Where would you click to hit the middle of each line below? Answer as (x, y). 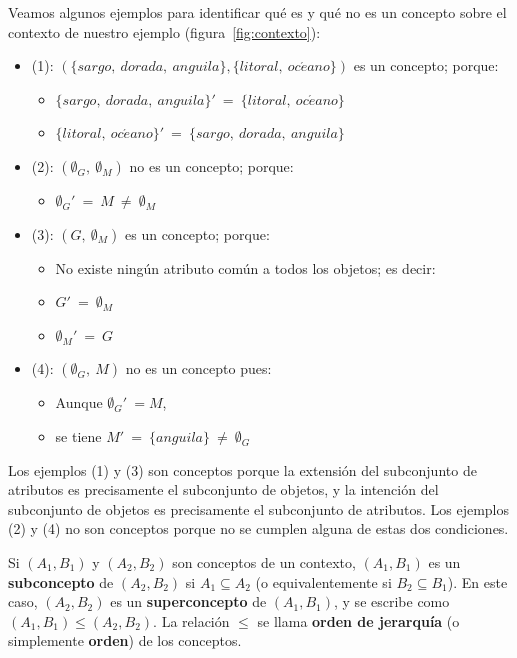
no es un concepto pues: (198, 368)
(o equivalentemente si (323, 581)
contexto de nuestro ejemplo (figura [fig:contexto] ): (164, 31)
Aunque (79, 402)
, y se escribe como (392, 601)
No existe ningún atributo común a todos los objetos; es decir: (245, 267)
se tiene (78, 435)
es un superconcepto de (188, 601)
